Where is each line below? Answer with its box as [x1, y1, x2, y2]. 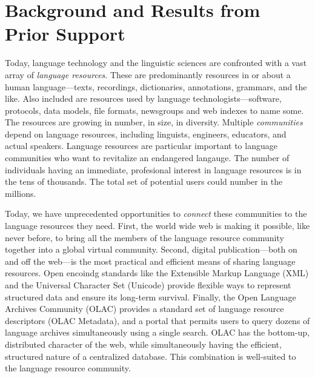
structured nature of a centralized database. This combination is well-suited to [5, 350, 296, 362]
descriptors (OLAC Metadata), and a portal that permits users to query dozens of [5, 314, 310, 327]
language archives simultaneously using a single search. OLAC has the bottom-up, [5, 326, 310, 339]
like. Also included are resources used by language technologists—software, [5, 92, 282, 105]
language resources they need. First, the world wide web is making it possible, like [5, 219, 310, 232]
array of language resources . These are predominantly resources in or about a [5, 68, 291, 81]
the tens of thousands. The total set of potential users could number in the [5, 175, 283, 188]
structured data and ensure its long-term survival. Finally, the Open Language [5, 290, 296, 303]
